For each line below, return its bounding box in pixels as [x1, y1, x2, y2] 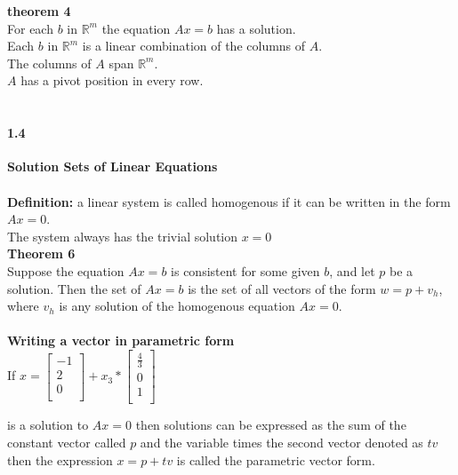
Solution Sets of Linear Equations [7, 157, 218, 176]
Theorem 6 [7, 244, 76, 263]
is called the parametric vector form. [176, 450, 375, 469]
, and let [329, 261, 375, 280]
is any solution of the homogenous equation [59, 297, 295, 315]
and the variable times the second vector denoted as [140, 432, 423, 451]
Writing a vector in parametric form [7, 331, 235, 350]
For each [7, 19, 53, 37]
